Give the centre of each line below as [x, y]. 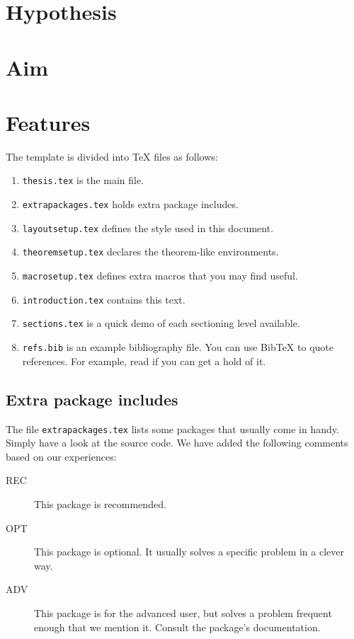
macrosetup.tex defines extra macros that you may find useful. [160, 276]
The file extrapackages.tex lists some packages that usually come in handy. [172, 428]
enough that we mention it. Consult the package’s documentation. [177, 627]
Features [48, 122]
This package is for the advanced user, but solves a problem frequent [183, 612]
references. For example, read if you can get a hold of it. [144, 361]
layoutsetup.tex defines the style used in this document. [148, 228]
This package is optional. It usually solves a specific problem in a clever [189, 552]
